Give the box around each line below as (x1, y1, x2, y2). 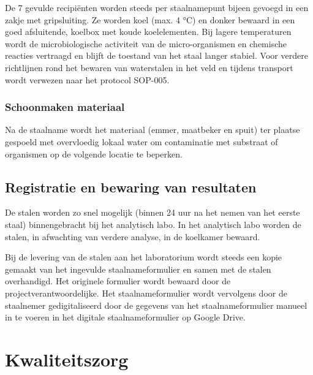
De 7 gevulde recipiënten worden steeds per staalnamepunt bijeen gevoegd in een (5, 1, 309, 13)
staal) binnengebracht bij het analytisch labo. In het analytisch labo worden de (5, 218, 301, 230)
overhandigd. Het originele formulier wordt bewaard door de (5, 275, 231, 287)
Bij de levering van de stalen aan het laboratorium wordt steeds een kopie (5, 251, 282, 263)
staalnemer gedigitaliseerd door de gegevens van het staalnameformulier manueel (5, 298, 307, 311)
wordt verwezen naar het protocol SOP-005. (5, 73, 170, 86)
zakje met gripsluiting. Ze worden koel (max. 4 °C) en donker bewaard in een (5, 13, 295, 26)
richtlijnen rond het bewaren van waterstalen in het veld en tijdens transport (5, 61, 293, 74)
